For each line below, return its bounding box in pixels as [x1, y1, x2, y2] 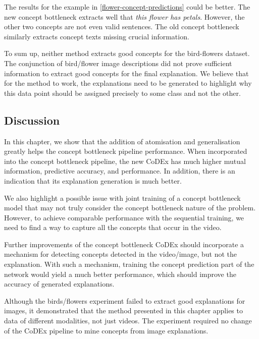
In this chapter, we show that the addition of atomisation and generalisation [4, 136, 240, 146]
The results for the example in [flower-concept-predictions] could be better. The [4, 2, 250, 12]
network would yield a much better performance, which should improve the [4, 268, 236, 279]
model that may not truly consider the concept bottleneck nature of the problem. [4, 202, 256, 213]
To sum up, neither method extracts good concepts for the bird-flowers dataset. [4, 48, 250, 59]
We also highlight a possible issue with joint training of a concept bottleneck [4, 192, 241, 203]
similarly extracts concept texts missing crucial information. [4, 31, 189, 41]
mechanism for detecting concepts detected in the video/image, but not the [4, 249, 237, 259]
